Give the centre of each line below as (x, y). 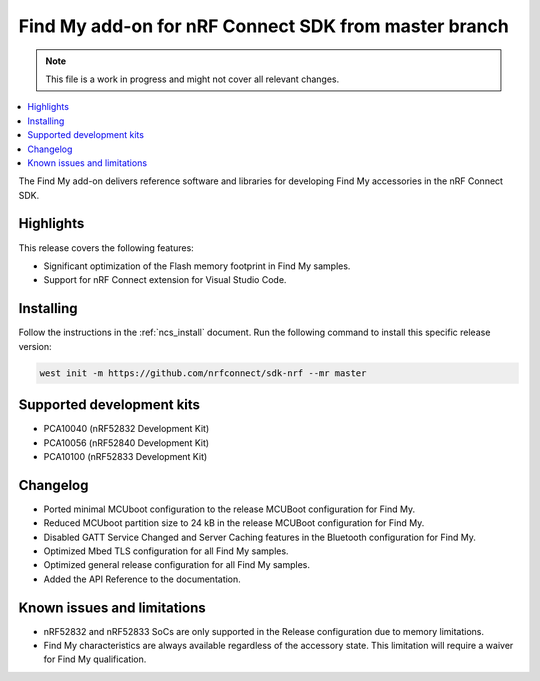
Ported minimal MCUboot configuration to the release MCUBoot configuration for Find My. (229, 509)
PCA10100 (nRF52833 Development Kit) (125, 456)
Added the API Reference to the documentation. (142, 579)
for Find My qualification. (95, 659)
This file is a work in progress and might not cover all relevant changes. (192, 79)
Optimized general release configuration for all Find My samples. (176, 565)
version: (35, 346)
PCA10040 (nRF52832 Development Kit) (126, 429)
